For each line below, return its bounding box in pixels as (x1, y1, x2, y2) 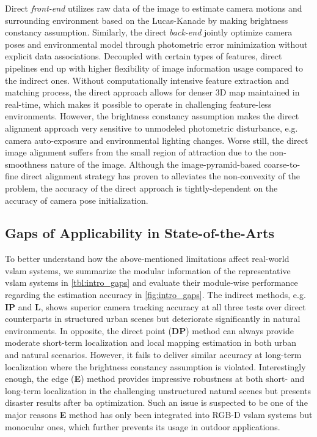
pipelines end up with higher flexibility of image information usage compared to (5, 61, 303, 74)
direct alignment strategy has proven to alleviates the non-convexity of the (21, 170, 300, 182)
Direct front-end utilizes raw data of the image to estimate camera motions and (5, 2, 302, 14)
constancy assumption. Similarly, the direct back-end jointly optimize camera (5, 26, 293, 39)
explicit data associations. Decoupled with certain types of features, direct (5, 50, 282, 62)
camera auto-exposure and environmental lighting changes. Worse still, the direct (5, 133, 308, 146)
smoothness (5, 157, 48, 170)
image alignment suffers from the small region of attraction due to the (5, 146, 267, 159)
